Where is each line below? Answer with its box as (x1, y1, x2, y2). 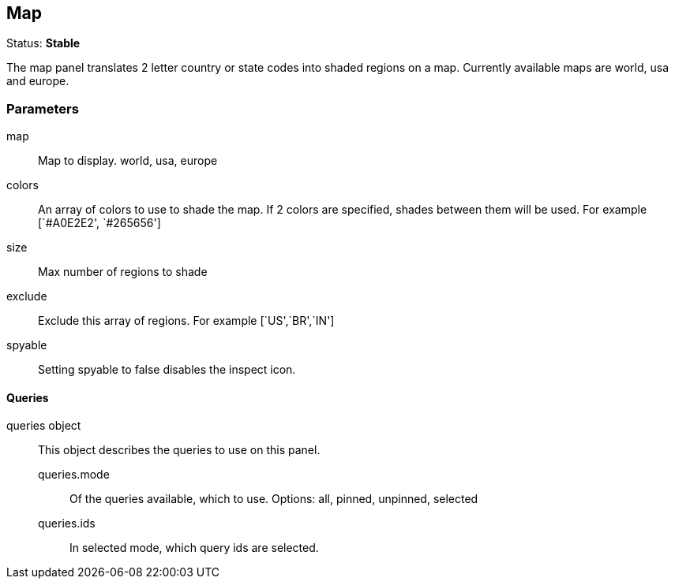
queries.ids (38, 516, 96, 531)
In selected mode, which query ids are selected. (69, 541, 319, 555)
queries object (6, 419, 81, 433)
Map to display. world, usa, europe (38, 154, 218, 168)
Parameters (6, 100, 79, 117)
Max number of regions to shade (38, 265, 208, 279)
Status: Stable (6, 36, 81, 50)
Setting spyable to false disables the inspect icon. (38, 363, 296, 377)
